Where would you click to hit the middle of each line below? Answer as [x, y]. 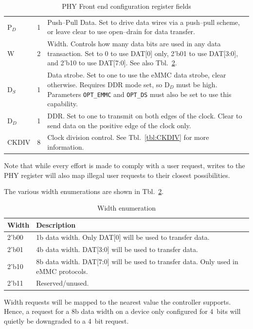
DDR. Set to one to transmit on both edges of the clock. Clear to [145, 116]
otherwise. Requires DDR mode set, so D [108, 84]
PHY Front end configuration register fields [126, 6]
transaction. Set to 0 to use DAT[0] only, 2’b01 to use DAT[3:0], [143, 53]
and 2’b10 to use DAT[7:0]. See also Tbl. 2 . [112, 63]
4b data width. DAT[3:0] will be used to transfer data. [117, 249]
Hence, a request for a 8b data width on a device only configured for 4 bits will [122, 311]
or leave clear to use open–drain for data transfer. [121, 31]
